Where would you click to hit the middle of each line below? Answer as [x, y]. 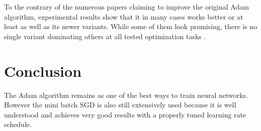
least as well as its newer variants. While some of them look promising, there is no [131, 26]
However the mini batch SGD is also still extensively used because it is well [120, 105]
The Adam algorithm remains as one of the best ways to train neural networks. [126, 95]
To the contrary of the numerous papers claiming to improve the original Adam [126, 7]
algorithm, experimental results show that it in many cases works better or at [124, 16]
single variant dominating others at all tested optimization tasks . [105, 36]
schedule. [18, 124]
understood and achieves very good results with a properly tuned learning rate [125, 114]
